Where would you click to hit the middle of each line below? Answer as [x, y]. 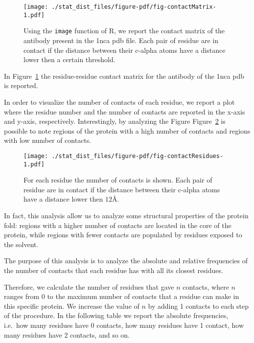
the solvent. [21, 244]
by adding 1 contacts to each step [198, 306]
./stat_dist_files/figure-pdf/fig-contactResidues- [138, 156]
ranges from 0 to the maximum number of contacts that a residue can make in [122, 296]
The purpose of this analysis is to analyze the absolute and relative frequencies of [126, 261]
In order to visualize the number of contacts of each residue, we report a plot [119, 102]
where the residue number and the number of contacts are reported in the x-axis [125, 111]
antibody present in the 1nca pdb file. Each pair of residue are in [121, 40]
